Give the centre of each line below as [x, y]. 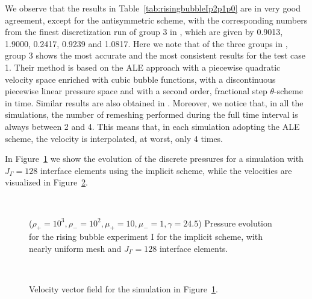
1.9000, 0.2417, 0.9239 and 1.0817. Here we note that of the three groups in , [146, 43]
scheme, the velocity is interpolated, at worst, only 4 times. [114, 138]
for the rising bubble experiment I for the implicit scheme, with [146, 236]
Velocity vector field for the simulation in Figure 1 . [123, 289]
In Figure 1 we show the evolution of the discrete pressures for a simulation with [154, 159]
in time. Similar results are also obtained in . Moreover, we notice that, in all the [154, 102]
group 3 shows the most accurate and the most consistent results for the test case [155, 55]
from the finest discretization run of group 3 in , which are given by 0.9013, [144, 32]
